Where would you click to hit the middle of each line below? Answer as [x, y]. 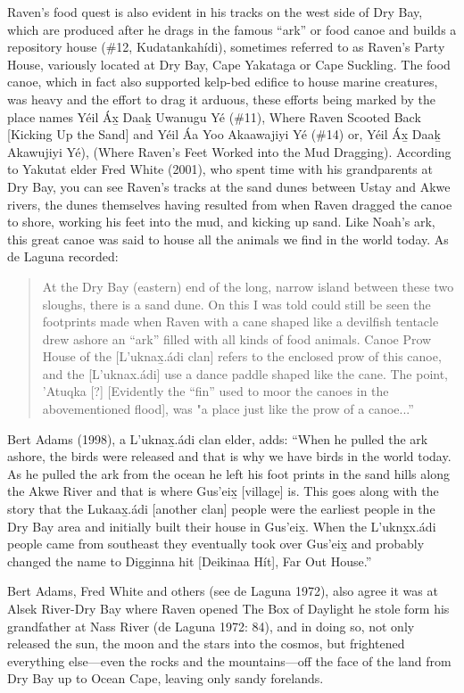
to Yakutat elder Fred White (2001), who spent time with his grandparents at [220, 169]
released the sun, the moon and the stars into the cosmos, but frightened [206, 643]
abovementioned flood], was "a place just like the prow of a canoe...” [228, 409]
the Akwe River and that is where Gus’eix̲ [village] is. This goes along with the [223, 491]
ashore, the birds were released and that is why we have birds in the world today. [229, 456]
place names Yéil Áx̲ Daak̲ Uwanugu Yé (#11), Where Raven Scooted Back [214, 116]
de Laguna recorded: [63, 256]
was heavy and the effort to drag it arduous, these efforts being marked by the [221, 99]
